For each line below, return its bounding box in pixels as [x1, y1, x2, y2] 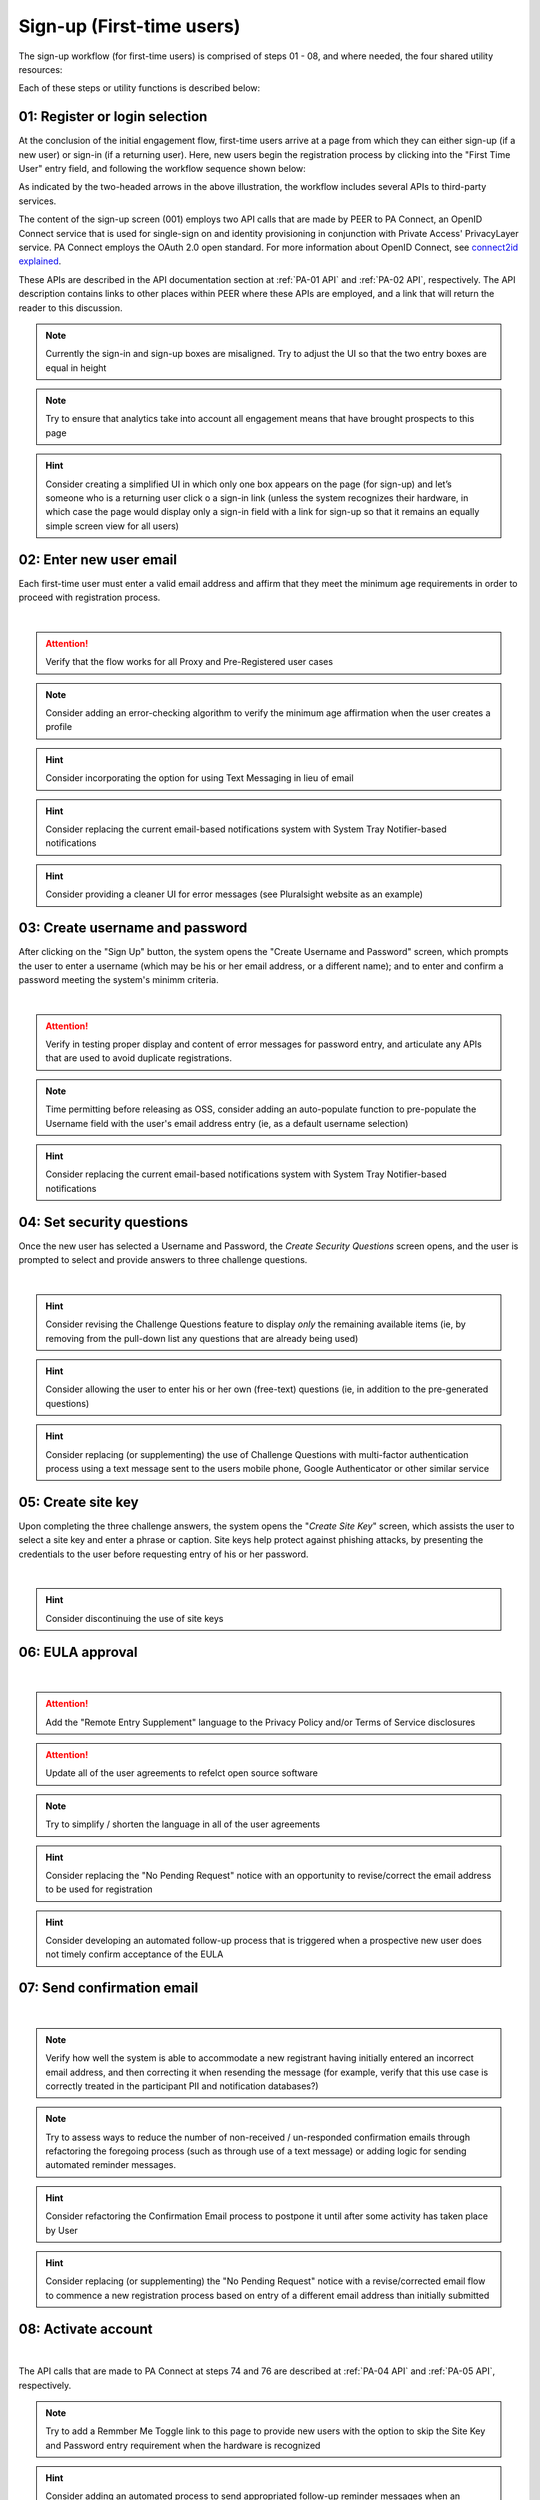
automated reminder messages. [45, 2159, 177, 2171]
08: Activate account [18, 2320, 153, 2337]
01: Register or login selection [18, 108, 208, 125]
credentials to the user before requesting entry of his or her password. [18, 1548, 309, 1560]
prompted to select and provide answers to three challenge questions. [18, 1254, 308, 1266]
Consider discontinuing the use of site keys [45, 1612, 224, 1624]
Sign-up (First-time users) [18, 15, 241, 37]
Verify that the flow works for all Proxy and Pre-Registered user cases [45, 656, 334, 668]
